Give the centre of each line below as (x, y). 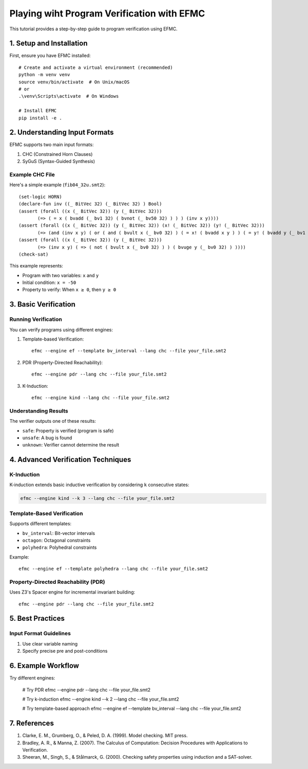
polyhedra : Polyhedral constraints (60, 547)
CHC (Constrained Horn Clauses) (57, 154)
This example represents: (36, 266)
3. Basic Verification (42, 304)
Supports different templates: (41, 524)
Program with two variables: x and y (61, 275)
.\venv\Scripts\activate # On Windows (69, 96)
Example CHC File (32, 175)
